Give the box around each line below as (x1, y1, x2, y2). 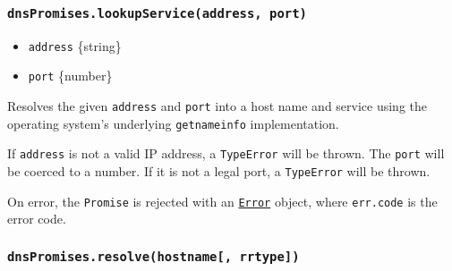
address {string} (28, 36, 122, 55)
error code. (7, 209, 66, 228)
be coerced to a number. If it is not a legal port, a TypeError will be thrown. (7, 162, 431, 181)
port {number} (28, 66, 113, 85)
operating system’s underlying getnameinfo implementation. (7, 114, 339, 132)
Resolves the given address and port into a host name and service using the (7, 97, 428, 115)
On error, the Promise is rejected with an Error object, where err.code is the (7, 191, 438, 210)
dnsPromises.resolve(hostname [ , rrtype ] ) (7, 249, 300, 264)
